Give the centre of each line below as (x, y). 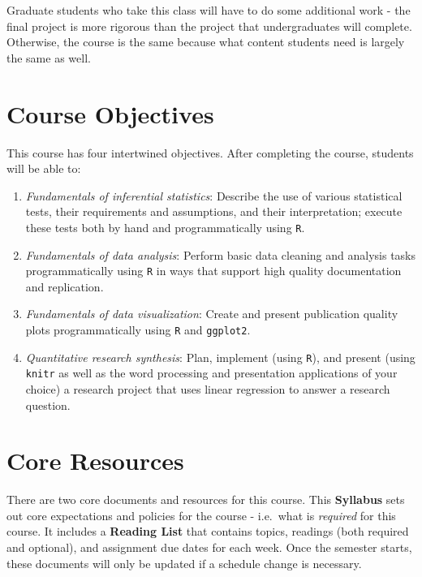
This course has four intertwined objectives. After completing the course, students (210, 152)
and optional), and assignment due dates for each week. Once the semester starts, (209, 547)
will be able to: (44, 168)
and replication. (65, 286)
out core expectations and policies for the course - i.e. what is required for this (201, 515)
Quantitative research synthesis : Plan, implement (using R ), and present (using (220, 357)
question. (48, 405)
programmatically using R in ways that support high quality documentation (213, 271)
